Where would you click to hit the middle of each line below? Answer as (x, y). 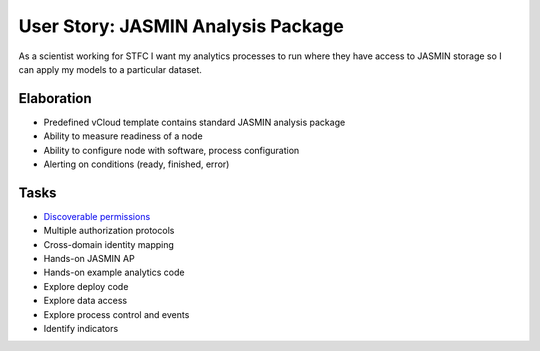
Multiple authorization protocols (109, 231)
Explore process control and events (116, 314)
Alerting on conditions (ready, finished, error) (136, 164)
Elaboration (55, 98)
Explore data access (85, 301)
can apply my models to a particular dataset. (110, 69)
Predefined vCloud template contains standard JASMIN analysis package (194, 122)
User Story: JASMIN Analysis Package (181, 26)
